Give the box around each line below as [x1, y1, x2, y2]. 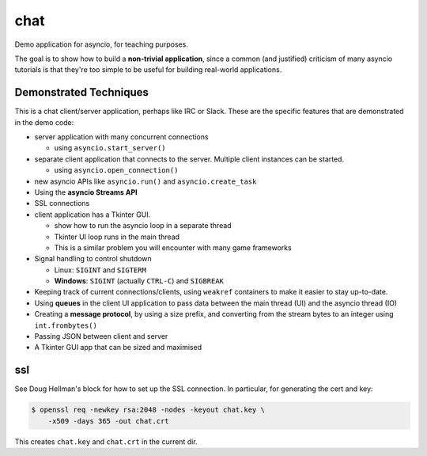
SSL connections [34, 199, 90, 208]
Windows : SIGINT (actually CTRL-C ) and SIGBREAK [54, 276, 225, 286]
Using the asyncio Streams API [34, 187, 138, 197]
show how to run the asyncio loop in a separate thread [54, 221, 232, 230]
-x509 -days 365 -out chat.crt [47, 416, 169, 425]
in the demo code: [14, 117, 74, 127]
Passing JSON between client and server [34, 332, 168, 341]
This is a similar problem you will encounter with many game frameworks [54, 242, 292, 253]
